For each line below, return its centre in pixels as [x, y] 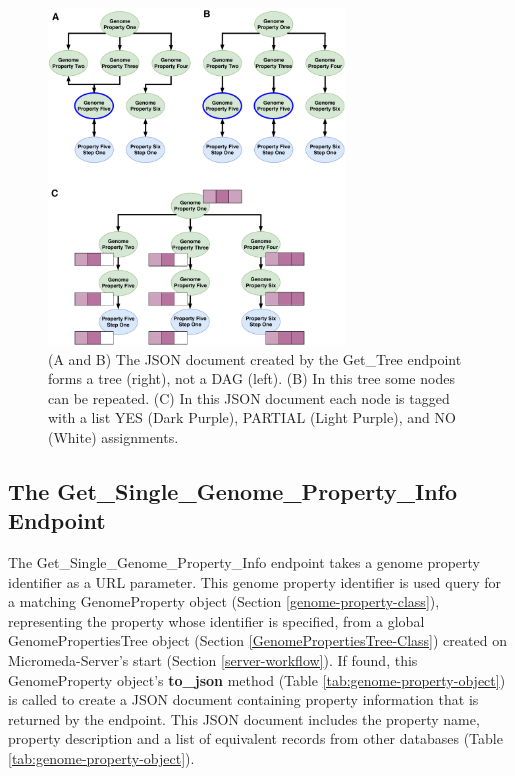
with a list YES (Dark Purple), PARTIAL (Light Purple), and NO [252, 417]
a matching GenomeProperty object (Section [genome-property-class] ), [224, 601]
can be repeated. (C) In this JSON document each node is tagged [249, 397]
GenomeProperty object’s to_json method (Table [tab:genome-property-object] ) [257, 679]
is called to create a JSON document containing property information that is [243, 699]
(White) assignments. [113, 436]
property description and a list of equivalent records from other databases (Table [255, 738]
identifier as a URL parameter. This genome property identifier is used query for [254, 581]
